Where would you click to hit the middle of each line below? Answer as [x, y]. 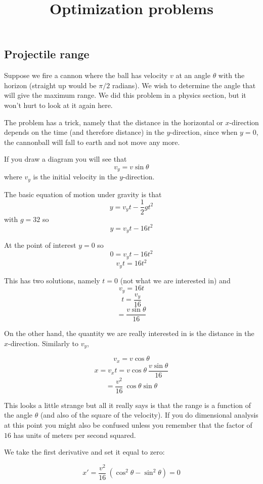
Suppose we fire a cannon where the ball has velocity [86, 75]
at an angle [193, 75]
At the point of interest [40, 245]
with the [231, 75]
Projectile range [47, 54]
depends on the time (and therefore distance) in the [84, 132]
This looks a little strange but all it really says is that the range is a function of [127, 405]
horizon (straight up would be [50, 85]
